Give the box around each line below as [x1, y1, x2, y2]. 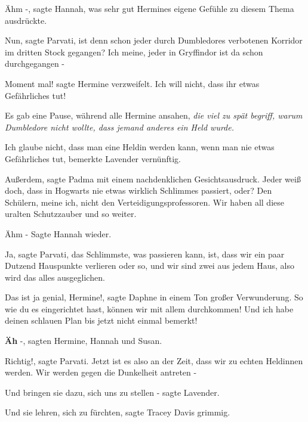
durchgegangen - [5, 57, 64, 70]
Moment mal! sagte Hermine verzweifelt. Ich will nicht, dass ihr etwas [5, 77, 260, 89]
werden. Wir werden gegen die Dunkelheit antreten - [5, 366, 197, 378]
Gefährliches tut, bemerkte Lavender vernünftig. [5, 152, 181, 165]
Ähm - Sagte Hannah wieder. [5, 227, 112, 240]
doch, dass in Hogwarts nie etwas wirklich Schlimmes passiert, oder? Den [5, 184, 272, 197]
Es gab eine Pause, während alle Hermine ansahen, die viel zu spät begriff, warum [5, 109, 303, 122]
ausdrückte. [5, 14, 47, 26]
